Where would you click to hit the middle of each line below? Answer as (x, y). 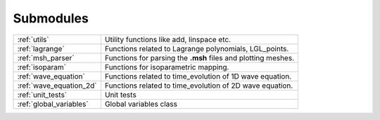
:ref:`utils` (33, 39)
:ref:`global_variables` (53, 104)
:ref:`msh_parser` (46, 58)
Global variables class (141, 104)
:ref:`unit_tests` (42, 95)
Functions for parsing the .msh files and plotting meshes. (199, 58)
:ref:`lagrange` (41, 48)
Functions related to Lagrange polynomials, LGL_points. (197, 48)
